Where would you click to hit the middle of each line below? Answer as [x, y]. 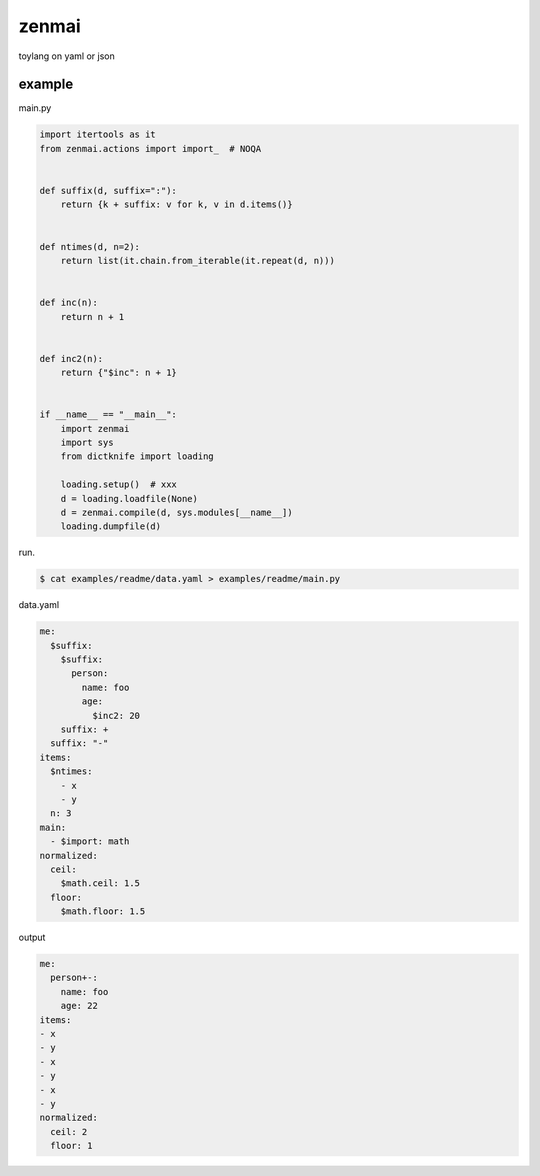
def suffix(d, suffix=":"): [108, 190]
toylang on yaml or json [66, 56]
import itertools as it [98, 134]
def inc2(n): [71, 358]
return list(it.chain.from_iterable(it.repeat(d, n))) [197, 260]
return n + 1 [92, 316]
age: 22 [79, 1006]
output [32, 937]
